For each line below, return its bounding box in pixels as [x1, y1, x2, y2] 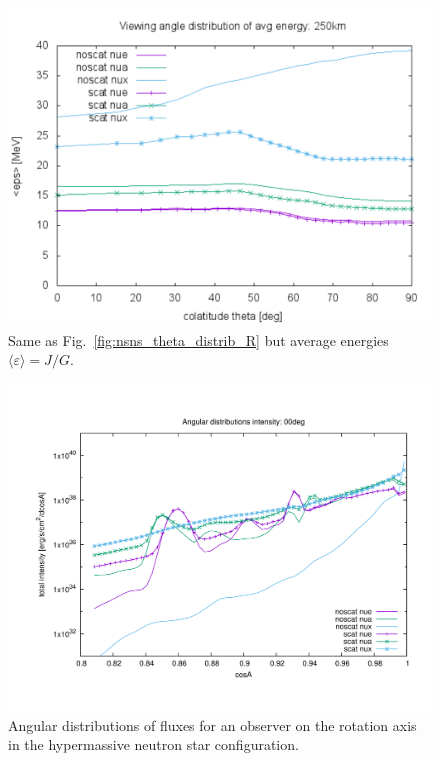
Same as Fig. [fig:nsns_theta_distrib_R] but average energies [8, 329, 389, 350]
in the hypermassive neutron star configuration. [8, 734, 299, 755]
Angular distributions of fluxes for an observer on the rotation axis [8, 714, 417, 735]
